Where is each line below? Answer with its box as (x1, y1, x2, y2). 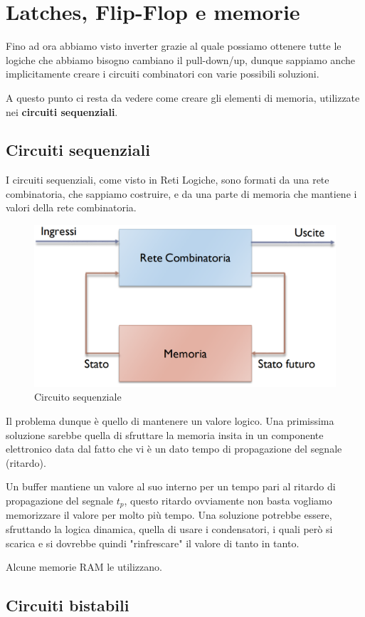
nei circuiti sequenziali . (6, 104, 118, 119)
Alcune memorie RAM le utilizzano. (6, 559, 162, 574)
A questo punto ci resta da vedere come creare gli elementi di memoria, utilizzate (6, 90, 360, 105)
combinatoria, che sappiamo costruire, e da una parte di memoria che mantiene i (6, 186, 357, 201)
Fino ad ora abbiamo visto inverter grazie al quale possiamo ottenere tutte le (6, 38, 342, 53)
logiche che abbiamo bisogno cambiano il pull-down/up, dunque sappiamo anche (6, 52, 355, 67)
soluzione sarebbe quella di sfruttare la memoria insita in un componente (6, 427, 324, 442)
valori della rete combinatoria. (6, 200, 137, 215)
